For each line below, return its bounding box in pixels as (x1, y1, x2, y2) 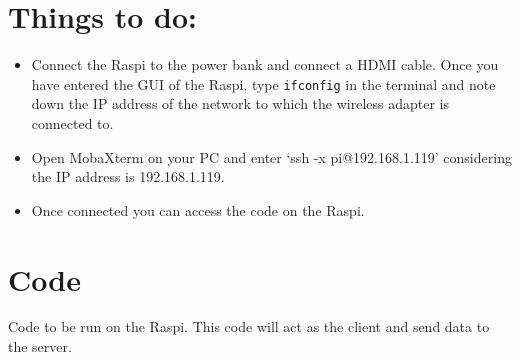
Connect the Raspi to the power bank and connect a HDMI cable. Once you (31, 54, 499, 75)
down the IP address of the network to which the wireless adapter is (31, 93, 449, 114)
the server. (8, 336, 72, 357)
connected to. (31, 112, 114, 133)
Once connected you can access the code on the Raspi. (31, 199, 365, 220)
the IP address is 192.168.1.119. (31, 166, 225, 187)
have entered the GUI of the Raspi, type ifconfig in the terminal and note (31, 73, 496, 94)
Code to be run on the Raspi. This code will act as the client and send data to (8, 316, 490, 337)
